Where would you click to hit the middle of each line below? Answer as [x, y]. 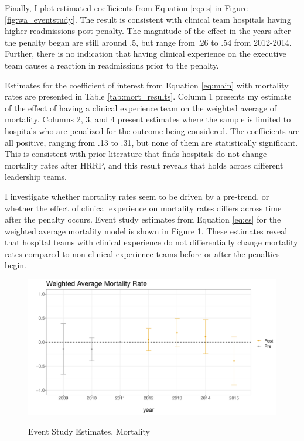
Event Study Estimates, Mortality [89, 431]
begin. [16, 265]
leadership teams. [36, 177]
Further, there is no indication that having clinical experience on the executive [146, 54]
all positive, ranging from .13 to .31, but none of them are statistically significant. [151, 142]
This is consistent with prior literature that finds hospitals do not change [136, 154]
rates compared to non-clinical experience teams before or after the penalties [142, 253]
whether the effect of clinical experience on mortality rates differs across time [143, 208]
